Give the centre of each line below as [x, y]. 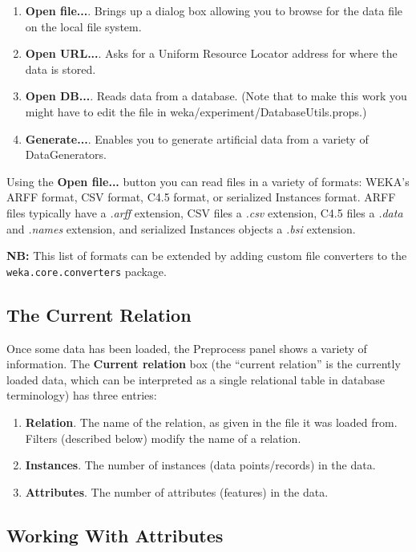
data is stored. [61, 69]
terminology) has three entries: [82, 395]
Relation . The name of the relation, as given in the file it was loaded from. [211, 422]
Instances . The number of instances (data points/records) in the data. [200, 465]
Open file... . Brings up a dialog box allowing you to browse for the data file [214, 10]
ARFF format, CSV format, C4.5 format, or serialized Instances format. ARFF [201, 197]
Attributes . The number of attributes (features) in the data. [177, 491]
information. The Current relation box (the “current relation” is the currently [204, 364]
